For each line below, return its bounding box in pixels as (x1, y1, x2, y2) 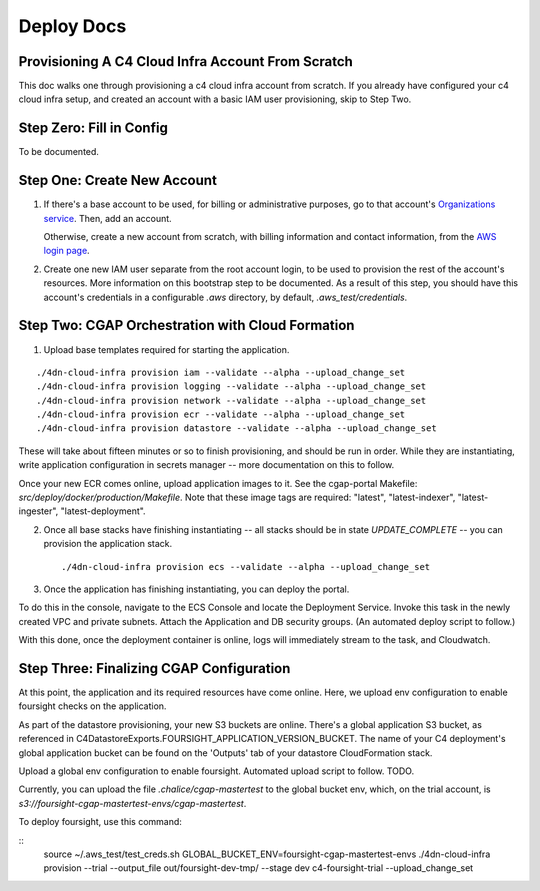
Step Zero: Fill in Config (18, 120, 169, 137)
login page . (43, 245, 90, 257)
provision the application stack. (43, 538, 173, 550)
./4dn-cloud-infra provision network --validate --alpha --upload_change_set (36, 395, 427, 406)
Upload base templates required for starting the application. (43, 343, 290, 355)
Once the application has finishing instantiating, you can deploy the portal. (43, 583, 350, 595)
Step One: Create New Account (18, 172, 217, 189)
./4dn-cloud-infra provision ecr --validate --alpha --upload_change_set (36, 409, 406, 420)
